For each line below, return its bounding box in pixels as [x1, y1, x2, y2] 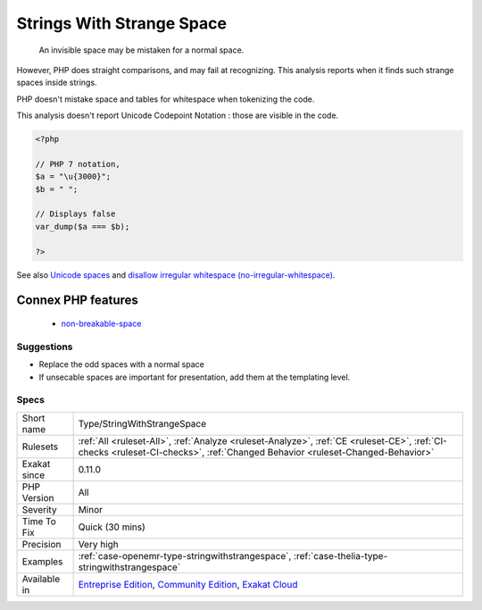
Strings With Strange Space [16, 13, 228, 33]
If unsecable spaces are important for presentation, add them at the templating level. [38, 372, 351, 382]
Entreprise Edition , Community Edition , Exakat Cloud [78, 578, 298, 590]
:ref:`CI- [413, 434, 448, 447]
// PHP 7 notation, [35, 159, 120, 169]
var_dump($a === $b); [35, 221, 130, 231]
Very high [78, 538, 120, 550]
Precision [21, 538, 62, 550]
